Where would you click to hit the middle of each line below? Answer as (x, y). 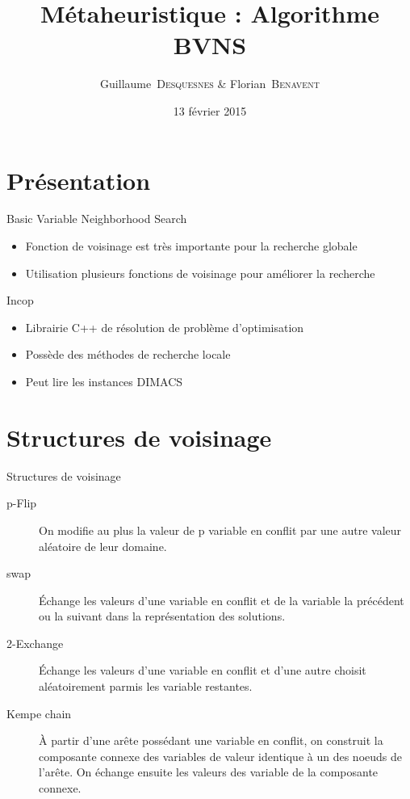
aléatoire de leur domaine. (103, 546)
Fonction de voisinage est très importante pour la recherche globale (191, 246)
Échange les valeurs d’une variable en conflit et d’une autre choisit (203, 670)
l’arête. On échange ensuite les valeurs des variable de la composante (209, 772)
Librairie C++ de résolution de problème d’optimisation (165, 327)
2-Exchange (35, 643)
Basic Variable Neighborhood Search (97, 219)
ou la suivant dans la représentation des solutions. (162, 616)
